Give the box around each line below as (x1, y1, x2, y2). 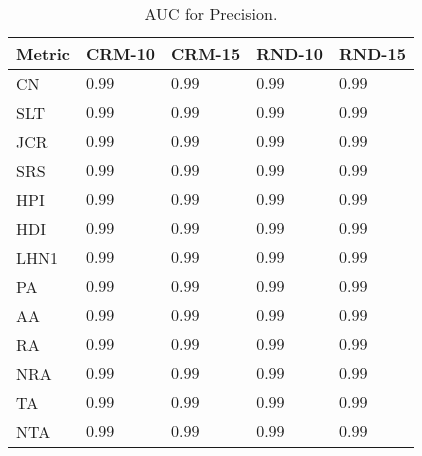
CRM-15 (171, 42, 241, 65)
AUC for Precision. (144, 2, 278, 25)
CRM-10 (85, 42, 156, 65)
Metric (16, 42, 70, 65)
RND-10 (256, 42, 323, 65)
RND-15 (339, 42, 406, 65)
